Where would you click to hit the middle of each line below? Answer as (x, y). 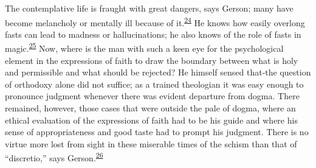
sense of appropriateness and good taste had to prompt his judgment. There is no (157, 132)
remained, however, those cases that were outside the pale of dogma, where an (150, 108)
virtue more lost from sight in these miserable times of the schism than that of (151, 143)
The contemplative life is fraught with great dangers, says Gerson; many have (149, 8)
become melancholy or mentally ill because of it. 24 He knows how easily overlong (155, 21)
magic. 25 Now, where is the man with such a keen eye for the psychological (144, 47)
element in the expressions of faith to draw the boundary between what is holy (152, 60)
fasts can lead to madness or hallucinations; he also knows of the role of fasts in (153, 34)
